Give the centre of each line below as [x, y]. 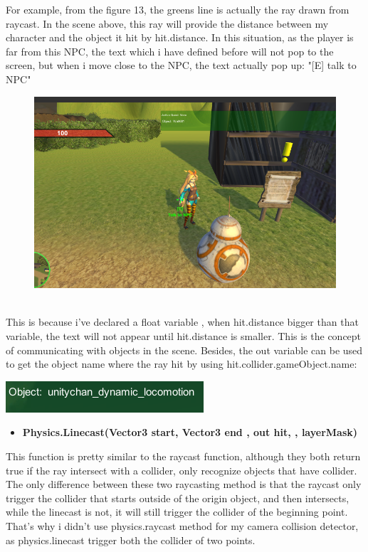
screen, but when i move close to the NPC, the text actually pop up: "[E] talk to [181, 65]
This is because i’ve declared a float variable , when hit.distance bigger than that [182, 322]
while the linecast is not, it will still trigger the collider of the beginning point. [177, 512]
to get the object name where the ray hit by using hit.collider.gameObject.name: [182, 364]
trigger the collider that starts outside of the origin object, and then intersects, [178, 498]
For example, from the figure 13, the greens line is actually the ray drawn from [178, 9]
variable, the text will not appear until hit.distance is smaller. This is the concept [184, 336]
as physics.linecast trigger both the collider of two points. [131, 540]
